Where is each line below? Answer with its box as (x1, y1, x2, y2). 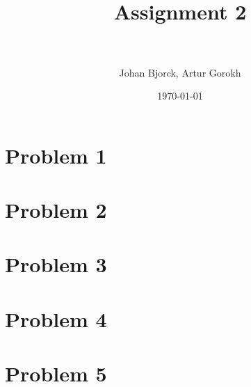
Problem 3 (5, 250, 107, 278)
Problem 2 (5, 196, 107, 224)
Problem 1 (5, 141, 107, 169)
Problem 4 (5, 304, 107, 333)
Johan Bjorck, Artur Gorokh (119, 65, 241, 79)
